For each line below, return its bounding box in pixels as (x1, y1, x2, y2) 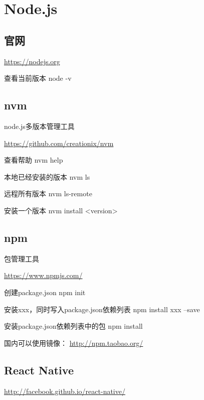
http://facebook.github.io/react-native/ (4, 385, 125, 396)
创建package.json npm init (4, 287, 86, 297)
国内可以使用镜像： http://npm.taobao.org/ (4, 337, 143, 348)
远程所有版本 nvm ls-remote (4, 188, 92, 199)
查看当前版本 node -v (4, 73, 72, 83)
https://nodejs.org (4, 56, 60, 66)
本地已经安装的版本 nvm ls (4, 171, 90, 182)
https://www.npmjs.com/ (4, 270, 83, 281)
